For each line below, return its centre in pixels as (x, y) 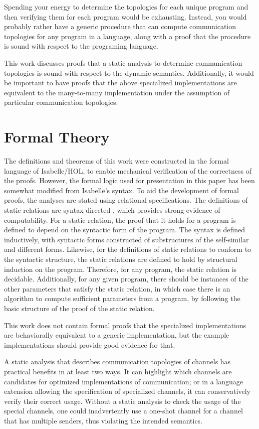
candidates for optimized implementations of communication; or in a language (124, 381)
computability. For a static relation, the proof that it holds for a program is (120, 220)
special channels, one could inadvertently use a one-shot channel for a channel (123, 411)
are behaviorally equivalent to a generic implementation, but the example (117, 335)
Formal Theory (57, 137)
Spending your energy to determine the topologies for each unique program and (126, 7)
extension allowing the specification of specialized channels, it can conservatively (127, 391)
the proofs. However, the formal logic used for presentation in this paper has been (129, 180)
